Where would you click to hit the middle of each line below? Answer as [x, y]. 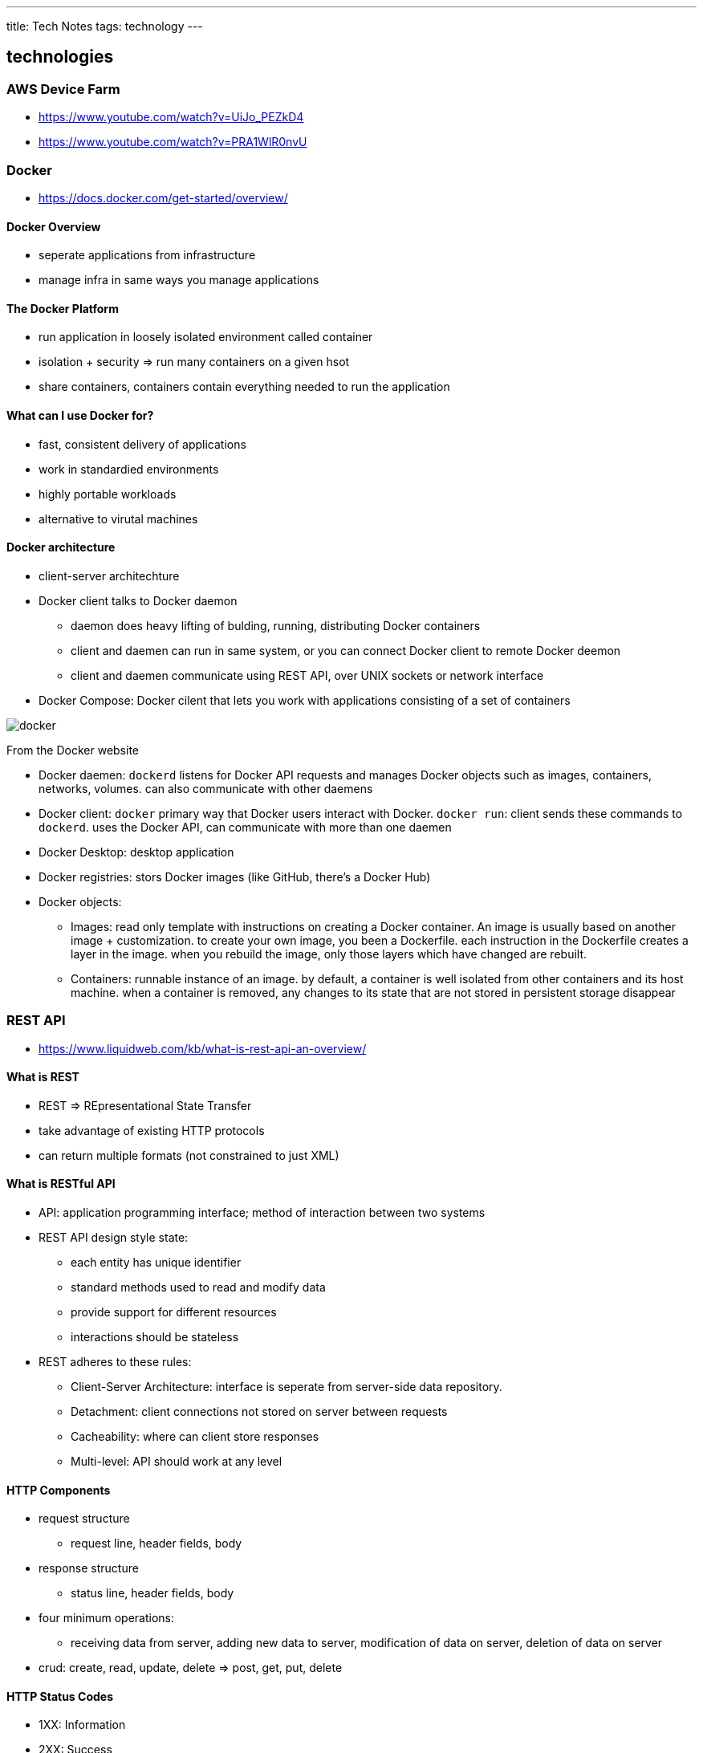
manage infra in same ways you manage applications [179, 280]
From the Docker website [73, 750]
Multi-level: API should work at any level [177, 1462]
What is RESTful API [61, 1184]
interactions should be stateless [155, 1337]
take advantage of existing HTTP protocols [152, 1130]
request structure [84, 1519]
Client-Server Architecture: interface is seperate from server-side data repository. [286, 1387]
